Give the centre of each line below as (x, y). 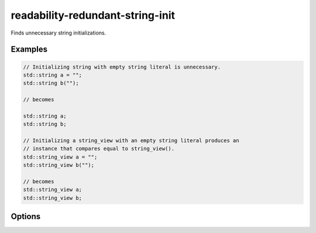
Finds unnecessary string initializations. (59, 33)
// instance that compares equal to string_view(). (99, 149)
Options (26, 217)
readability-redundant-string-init (93, 15)
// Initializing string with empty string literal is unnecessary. (122, 67)
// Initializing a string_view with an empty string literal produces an (131, 141)
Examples (29, 49)
